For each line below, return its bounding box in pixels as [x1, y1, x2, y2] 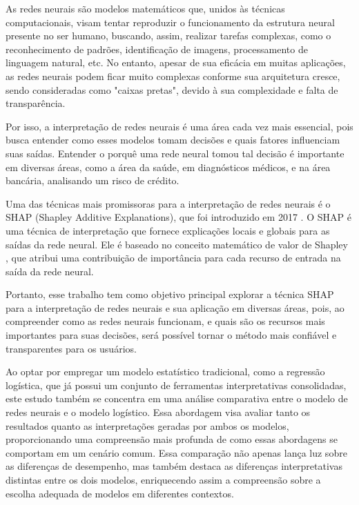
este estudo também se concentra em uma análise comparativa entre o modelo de [6, 391, 348, 406]
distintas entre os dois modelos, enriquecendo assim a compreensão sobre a [6, 473, 321, 486]
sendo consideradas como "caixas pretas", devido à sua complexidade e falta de [6, 82, 338, 97]
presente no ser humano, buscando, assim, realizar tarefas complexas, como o [6, 28, 331, 43]
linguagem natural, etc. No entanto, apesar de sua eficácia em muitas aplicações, [6, 55, 346, 70]
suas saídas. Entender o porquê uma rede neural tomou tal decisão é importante [6, 146, 345, 160]
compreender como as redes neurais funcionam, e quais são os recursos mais [6, 314, 325, 328]
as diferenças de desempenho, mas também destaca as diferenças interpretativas [6, 459, 342, 473]
